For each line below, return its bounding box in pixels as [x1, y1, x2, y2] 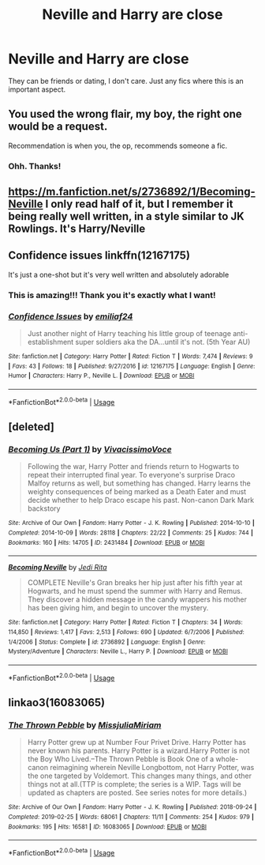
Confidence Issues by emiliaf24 [8, 311, 133, 322]
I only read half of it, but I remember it [45, 198, 233, 211]
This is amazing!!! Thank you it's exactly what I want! [8, 289, 216, 300]
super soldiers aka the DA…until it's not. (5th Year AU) [75, 338, 251, 347]
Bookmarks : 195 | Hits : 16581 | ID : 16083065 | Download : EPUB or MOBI [8, 822, 207, 831]
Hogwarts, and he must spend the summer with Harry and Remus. [27, 587, 243, 596]
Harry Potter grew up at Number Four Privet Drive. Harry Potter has [27, 738, 247, 747]
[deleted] [8, 421, 55, 434]
